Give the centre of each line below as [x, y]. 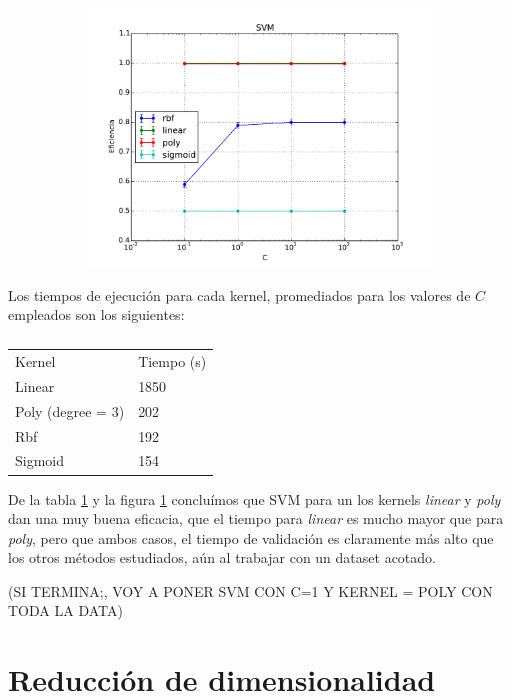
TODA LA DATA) [65, 610]
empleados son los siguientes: [96, 314]
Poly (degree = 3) [70, 410]
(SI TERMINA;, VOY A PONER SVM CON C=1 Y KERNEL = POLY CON [250, 590]
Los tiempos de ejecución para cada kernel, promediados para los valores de [239, 294]
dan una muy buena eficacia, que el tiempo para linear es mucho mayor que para [256, 518]
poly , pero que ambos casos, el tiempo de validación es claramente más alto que [251, 537]
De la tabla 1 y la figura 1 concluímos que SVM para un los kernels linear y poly [254, 498]
